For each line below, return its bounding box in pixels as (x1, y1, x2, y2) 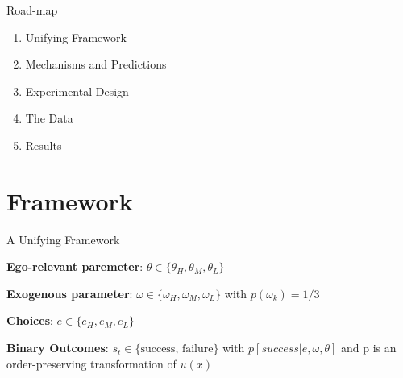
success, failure (140, 343, 214, 355)
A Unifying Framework (6, 231, 120, 247)
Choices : (6, 312, 53, 329)
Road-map (6, 2, 58, 18)
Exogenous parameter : (6, 285, 133, 301)
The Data (25, 110, 73, 127)
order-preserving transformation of (6, 355, 177, 372)
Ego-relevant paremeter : (6, 258, 143, 275)
